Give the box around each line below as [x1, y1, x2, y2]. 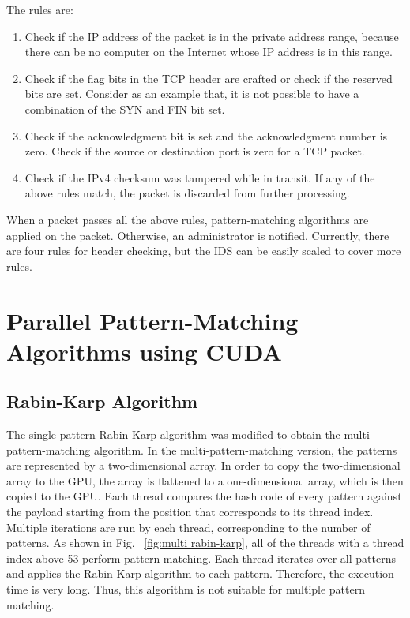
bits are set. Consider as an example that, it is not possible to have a [24, 85, 359, 102]
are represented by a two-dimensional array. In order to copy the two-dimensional [6, 457, 401, 474]
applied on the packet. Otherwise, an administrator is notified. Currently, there [6, 227, 389, 243]
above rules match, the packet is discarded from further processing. [24, 185, 350, 201]
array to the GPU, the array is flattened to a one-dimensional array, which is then [6, 472, 404, 489]
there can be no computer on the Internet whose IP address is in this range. [24, 43, 393, 60]
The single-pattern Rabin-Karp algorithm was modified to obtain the [6, 426, 340, 443]
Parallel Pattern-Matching [6, 304, 299, 336]
